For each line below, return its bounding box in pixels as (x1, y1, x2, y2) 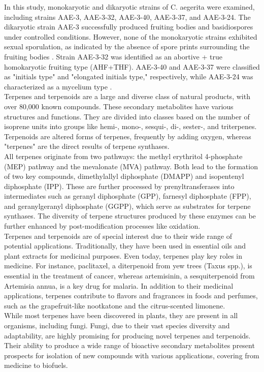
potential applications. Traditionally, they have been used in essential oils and (4, 240, 246, 251)
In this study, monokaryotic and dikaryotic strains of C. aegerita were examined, (4, 2, 255, 12)
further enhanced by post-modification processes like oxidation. (4, 221, 201, 231)
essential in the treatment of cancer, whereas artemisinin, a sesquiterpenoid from (4, 270, 255, 281)
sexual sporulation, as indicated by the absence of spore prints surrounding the (4, 41, 250, 52)
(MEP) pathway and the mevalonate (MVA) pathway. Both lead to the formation (4, 161, 258, 171)
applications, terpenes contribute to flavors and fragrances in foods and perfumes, (4, 290, 258, 301)
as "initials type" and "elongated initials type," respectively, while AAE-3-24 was (4, 71, 253, 82)
